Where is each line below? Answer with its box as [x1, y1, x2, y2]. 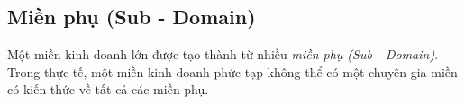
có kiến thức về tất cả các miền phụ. [7, 80, 209, 99]
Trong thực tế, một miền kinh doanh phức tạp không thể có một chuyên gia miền [7, 62, 458, 81]
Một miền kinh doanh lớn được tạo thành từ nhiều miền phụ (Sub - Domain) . [7, 45, 439, 64]
